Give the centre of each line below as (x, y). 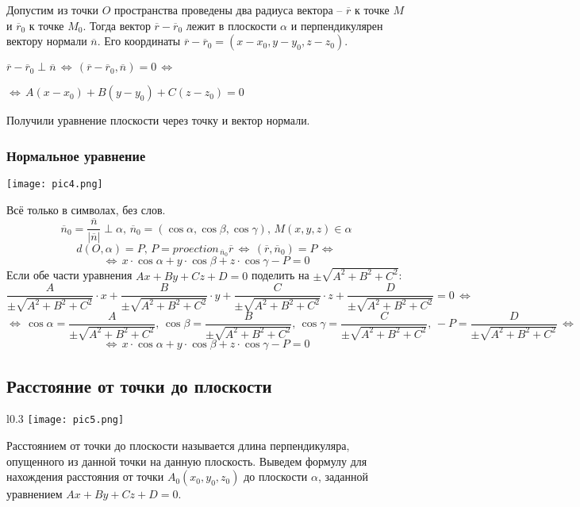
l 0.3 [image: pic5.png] (65, 419)
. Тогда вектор (117, 25)
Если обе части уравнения (69, 275)
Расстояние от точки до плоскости (139, 385)
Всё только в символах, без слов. (86, 209)
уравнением (35, 494)
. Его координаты (139, 41)
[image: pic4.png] (55, 184)
